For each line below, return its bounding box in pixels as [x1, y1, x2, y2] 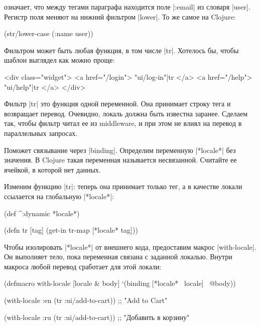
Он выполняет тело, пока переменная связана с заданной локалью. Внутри [4, 251, 232, 262]
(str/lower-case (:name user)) [4, 28, 93, 39]
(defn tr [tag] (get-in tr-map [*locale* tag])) [4, 225, 138, 235]
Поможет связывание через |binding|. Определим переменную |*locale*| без [4, 144, 236, 155]
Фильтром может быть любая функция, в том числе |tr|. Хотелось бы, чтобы [4, 45, 239, 55]
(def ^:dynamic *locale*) [4, 208, 80, 218]
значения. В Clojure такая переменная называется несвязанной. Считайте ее [4, 154, 237, 165]
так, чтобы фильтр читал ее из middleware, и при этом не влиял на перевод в [4, 118, 242, 128]
